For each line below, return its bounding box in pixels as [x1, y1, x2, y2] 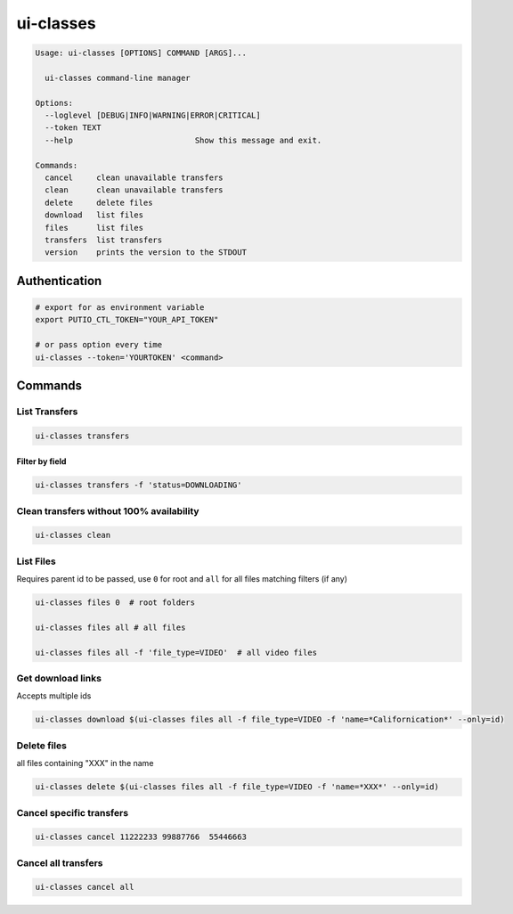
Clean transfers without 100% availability [16, 504, 199, 517]
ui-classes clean [35, 530, 111, 541]
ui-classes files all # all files [35, 622, 186, 632]
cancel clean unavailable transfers [45, 173, 224, 183]
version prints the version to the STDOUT [45, 248, 247, 257]
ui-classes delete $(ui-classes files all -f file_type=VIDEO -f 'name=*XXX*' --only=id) [35, 782, 440, 792]
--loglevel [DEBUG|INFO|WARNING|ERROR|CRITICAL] [45, 110, 262, 120]
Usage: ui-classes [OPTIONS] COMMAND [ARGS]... [35, 48, 247, 58]
